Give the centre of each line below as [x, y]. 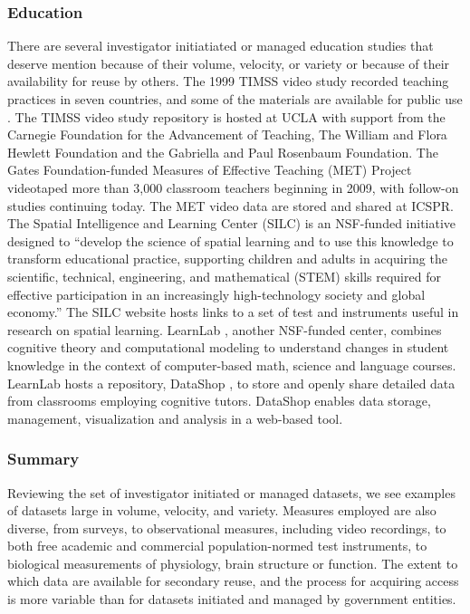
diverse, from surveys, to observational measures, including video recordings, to [227, 528]
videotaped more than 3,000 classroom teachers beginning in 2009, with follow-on [233, 187]
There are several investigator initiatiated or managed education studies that [221, 46]
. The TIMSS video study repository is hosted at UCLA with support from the [226, 116]
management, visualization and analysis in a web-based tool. [175, 418]
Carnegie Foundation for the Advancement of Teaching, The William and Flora [227, 134]
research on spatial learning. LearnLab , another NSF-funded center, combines [225, 329]
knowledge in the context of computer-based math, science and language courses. [232, 365]
